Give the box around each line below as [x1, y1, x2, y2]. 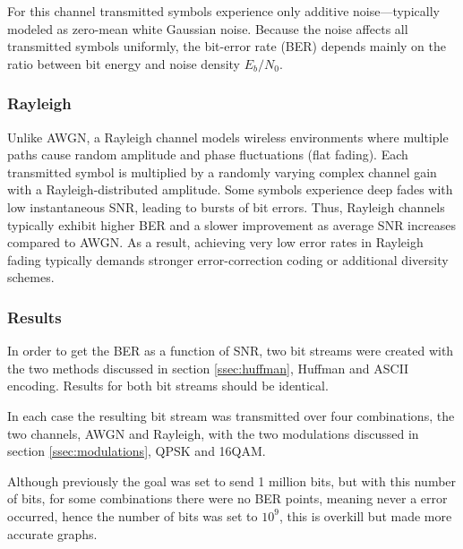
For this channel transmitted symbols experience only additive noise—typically [7, 2, 440, 20]
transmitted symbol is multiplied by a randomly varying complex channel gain [7, 162, 437, 181]
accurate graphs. [7, 524, 98, 543]
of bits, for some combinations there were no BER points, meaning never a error [7, 489, 448, 508]
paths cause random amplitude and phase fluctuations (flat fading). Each [7, 145, 408, 164]
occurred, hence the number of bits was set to [7, 506, 258, 525]
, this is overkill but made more [279, 506, 452, 525]
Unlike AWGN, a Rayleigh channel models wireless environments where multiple [7, 127, 449, 146]
